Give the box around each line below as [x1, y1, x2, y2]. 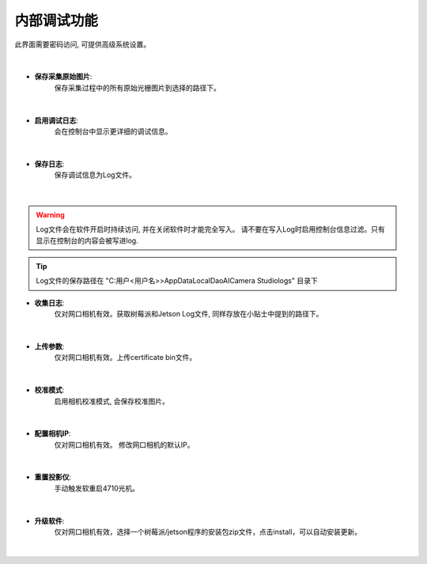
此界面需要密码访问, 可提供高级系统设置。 [14, 40, 150, 49]
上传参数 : [34, 341, 65, 351]
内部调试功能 [14, 12, 99, 29]
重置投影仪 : [34, 472, 72, 482]
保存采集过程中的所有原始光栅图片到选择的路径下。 [54, 83, 221, 93]
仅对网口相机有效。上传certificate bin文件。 [54, 353, 197, 362]
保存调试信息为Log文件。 [54, 170, 136, 180]
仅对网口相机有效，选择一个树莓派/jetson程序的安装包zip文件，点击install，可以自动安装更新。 [54, 527, 362, 537]
